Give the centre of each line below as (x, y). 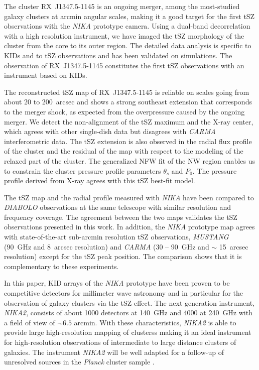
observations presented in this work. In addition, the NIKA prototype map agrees (129, 227)
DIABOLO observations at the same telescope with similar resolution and (118, 207)
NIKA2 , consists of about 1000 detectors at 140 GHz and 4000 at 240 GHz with (128, 313)
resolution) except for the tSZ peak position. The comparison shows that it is (123, 256)
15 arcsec (234, 246)
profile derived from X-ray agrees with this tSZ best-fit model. (100, 180)
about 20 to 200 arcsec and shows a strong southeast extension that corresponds (128, 102)
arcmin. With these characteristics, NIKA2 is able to (155, 322)
